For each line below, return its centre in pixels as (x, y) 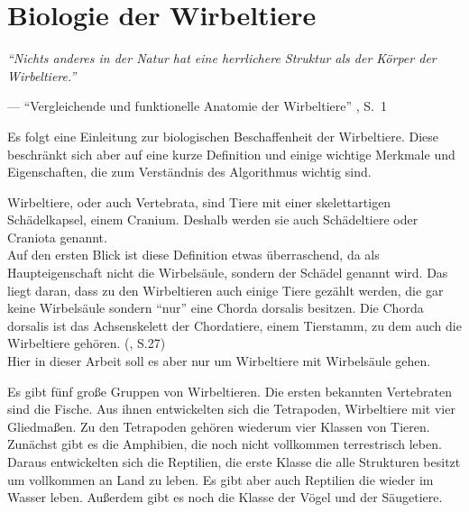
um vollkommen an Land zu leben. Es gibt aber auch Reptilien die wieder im (221, 479)
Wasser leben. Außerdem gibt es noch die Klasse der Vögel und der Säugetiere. (225, 497)
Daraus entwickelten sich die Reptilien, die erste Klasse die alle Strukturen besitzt (234, 462)
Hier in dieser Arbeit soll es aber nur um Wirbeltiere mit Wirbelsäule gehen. (219, 361)
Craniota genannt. (57, 237)
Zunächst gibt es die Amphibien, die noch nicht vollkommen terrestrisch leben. (225, 444)
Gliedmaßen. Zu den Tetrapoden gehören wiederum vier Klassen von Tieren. (219, 426)
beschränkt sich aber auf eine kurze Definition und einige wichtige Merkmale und (231, 154)
